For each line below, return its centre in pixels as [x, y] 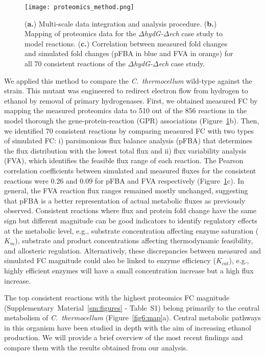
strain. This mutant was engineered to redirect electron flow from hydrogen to [126, 91]
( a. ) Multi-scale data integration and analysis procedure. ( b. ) [121, 23]
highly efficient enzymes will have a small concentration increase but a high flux [129, 270]
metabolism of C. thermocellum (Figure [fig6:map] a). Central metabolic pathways [132, 317]
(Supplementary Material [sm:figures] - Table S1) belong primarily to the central [132, 307]
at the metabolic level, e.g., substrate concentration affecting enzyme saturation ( [131, 230]
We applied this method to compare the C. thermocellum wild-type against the [128, 80]
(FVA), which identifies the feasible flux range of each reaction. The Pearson [124, 160]
